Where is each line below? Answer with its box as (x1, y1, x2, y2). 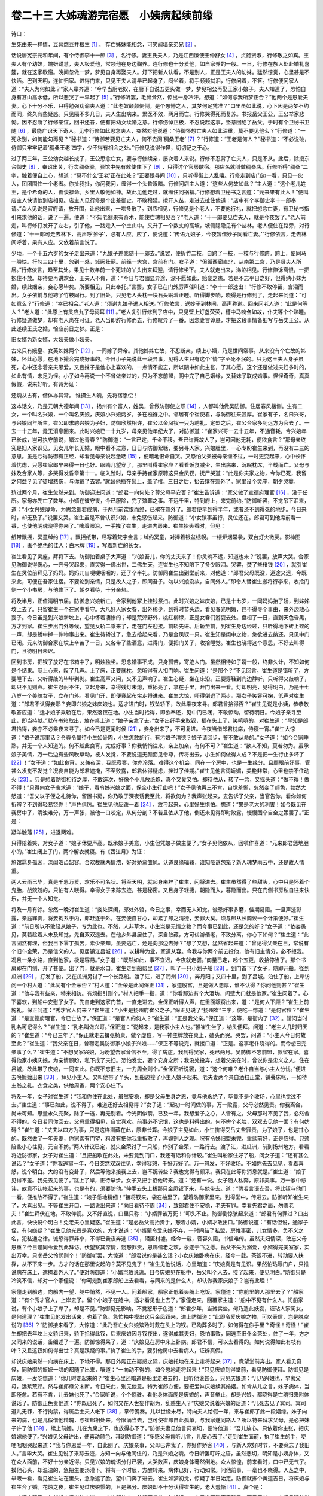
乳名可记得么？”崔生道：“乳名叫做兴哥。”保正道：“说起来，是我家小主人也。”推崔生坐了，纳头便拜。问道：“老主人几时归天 (11, 1023, 308, 1030)
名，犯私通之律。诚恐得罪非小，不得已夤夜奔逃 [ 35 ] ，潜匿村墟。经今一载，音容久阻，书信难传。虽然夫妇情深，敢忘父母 (11, 1235, 307, 1242)
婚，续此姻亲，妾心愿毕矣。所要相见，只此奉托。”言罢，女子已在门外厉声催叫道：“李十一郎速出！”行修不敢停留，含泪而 (11, 283, 304, 290)
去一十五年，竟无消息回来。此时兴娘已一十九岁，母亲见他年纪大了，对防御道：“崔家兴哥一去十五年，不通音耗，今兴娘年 (11, 428, 307, 435)
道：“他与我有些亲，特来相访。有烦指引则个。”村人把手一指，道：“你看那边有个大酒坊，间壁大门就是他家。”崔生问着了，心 (11, 990, 309, 997)
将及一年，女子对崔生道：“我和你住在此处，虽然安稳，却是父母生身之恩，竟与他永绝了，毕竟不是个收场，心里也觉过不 (11, 1093, 302, 1100)
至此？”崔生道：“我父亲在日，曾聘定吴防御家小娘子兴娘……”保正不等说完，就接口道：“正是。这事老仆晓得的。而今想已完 (11, 1040, 307, 1047)
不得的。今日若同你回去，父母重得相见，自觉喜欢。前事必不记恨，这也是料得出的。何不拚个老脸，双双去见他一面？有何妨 (11, 1118, 310, 1125)
